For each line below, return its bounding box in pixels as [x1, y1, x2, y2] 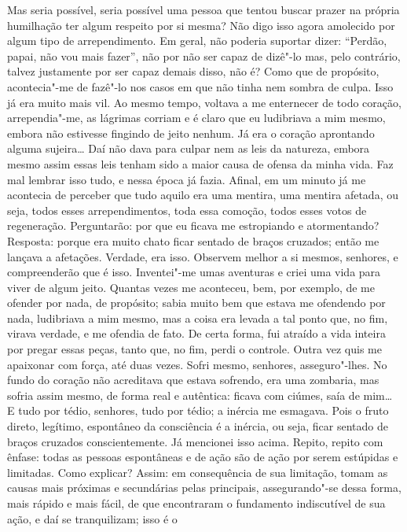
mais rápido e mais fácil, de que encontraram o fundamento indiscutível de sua [7, 495, 386, 511]
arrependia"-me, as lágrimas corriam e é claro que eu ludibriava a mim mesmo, [7, 109, 386, 126]
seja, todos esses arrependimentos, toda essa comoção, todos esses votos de [7, 201, 367, 218]
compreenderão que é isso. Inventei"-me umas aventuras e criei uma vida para [7, 264, 381, 280]
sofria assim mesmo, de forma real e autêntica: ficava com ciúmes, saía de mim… [7, 386, 393, 403]
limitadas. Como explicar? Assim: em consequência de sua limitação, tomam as [7, 464, 388, 480]
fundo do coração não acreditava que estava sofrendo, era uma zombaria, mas [7, 371, 379, 388]
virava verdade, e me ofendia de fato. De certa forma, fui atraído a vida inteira [7, 325, 386, 342]
